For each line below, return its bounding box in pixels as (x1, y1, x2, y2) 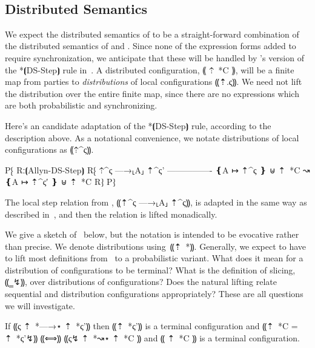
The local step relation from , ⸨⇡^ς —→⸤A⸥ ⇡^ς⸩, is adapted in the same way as (5, 195, 307, 208)
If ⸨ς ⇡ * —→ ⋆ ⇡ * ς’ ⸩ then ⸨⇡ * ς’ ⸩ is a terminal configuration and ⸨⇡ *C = (5, 320, 298, 332)
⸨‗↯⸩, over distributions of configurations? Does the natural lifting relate (5, 275, 277, 288)
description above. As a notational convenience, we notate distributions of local (5, 131, 299, 144)
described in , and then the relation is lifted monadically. (5, 207, 217, 220)
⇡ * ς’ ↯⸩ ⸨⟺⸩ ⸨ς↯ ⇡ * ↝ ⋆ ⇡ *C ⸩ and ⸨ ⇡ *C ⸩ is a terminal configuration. (5, 331, 300, 344)
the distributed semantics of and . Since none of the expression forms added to (5, 39, 296, 52)
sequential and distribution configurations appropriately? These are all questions (5, 287, 303, 300)
